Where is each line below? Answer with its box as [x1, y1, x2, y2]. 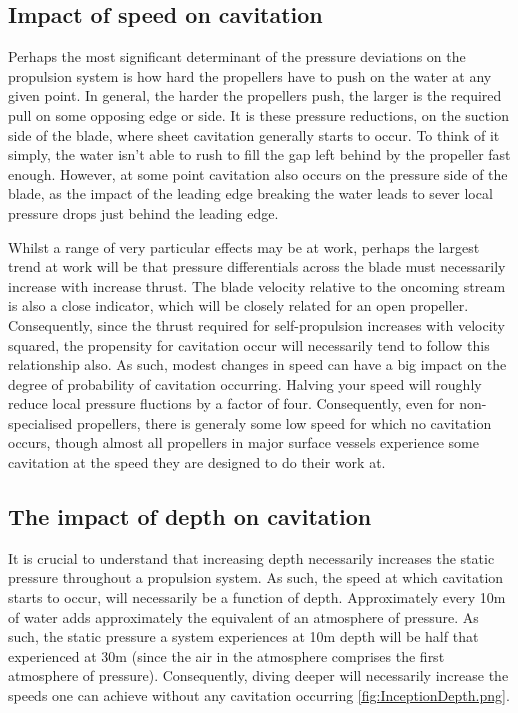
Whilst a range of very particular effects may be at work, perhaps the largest [8, 236, 480, 257]
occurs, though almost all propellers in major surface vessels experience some [8, 432, 479, 453]
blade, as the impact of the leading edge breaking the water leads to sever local [8, 183, 493, 204]
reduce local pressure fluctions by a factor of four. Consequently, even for [8, 393, 455, 414]
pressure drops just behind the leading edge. [8, 202, 279, 223]
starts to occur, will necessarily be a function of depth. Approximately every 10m [8, 587, 506, 608]
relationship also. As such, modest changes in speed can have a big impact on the [8, 354, 507, 375]
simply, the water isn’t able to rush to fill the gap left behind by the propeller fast [8, 144, 511, 165]
